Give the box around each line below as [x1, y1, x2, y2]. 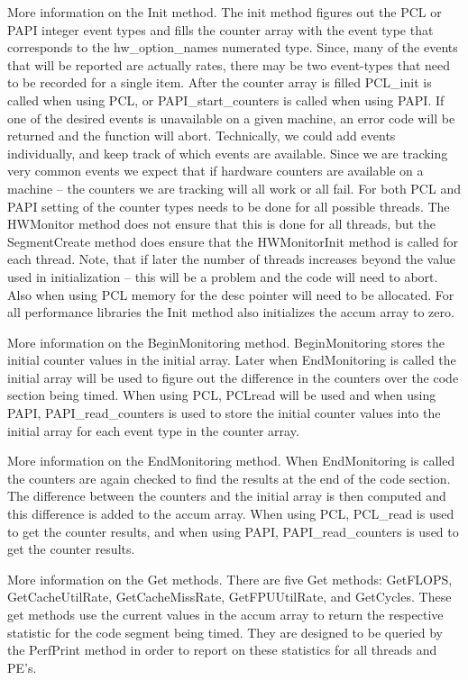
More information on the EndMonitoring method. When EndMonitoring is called [7, 451, 455, 470]
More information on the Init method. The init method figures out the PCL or [7, 3, 442, 21]
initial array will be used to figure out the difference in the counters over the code [7, 367, 459, 386]
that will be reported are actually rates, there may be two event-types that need [7, 55, 451, 74]
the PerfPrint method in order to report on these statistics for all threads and [7, 640, 437, 659]
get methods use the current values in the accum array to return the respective [7, 605, 444, 623]
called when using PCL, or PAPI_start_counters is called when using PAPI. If [7, 90, 445, 109]
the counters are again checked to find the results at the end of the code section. [7, 468, 451, 487]
